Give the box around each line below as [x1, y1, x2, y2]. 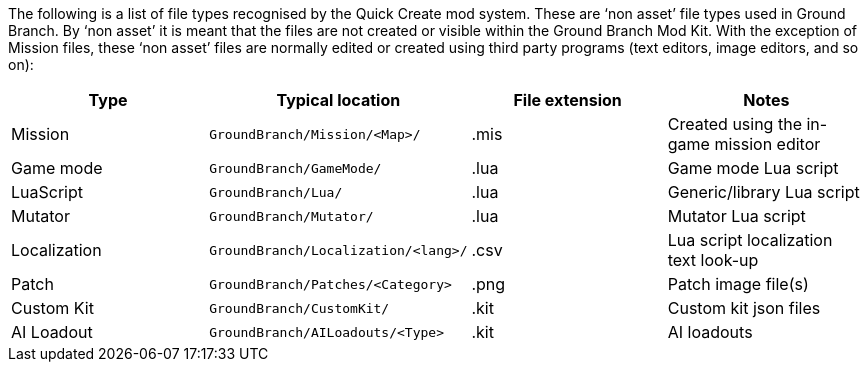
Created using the [667, 114, 802, 134]
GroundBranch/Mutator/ [209, 208, 374, 224]
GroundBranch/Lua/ [209, 184, 343, 200]
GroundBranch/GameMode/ [209, 160, 382, 176]
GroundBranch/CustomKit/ [209, 300, 390, 316]
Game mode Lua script [667, 158, 839, 178]
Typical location [276, 90, 401, 110]
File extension [513, 90, 622, 110]
